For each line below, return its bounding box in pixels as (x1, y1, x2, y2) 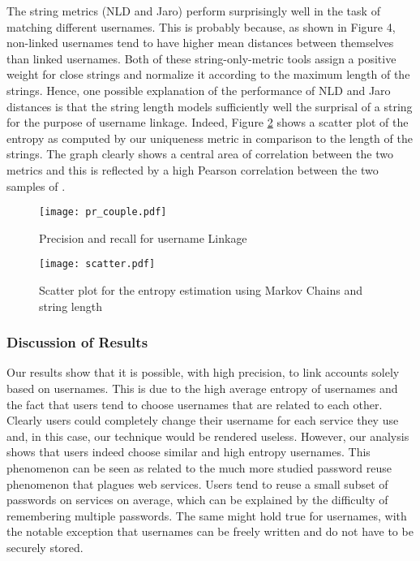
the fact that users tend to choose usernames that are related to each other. (6, 395, 383, 412)
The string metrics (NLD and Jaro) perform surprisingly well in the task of (6, 2, 380, 19)
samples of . (6, 177, 66, 194)
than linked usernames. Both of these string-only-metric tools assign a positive (6, 50, 396, 67)
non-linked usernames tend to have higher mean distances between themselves (6, 34, 394, 51)
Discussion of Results (6, 332, 148, 352)
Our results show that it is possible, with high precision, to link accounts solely (6, 364, 400, 381)
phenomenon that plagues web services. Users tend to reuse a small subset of (6, 475, 388, 492)
